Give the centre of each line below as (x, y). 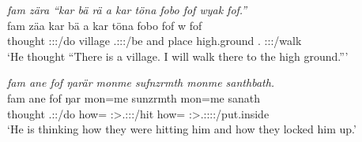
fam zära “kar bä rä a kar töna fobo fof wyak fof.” (127, 9)
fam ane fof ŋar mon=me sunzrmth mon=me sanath (134, 97)
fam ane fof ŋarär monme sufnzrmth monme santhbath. (141, 82)
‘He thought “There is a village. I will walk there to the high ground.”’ (178, 56)
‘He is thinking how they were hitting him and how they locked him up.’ (182, 129)
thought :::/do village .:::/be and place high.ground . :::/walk (155, 41)
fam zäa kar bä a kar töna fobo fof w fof (105, 25)
